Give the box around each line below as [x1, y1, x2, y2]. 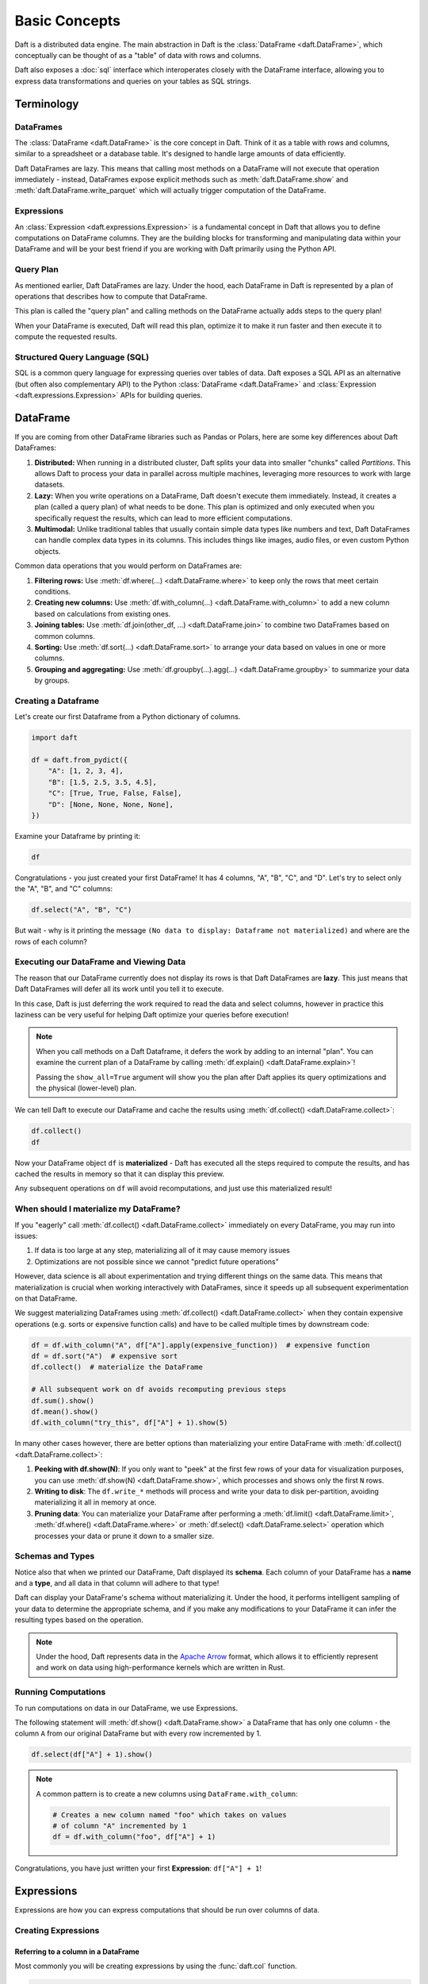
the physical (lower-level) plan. [36, 1083, 137, 1093]
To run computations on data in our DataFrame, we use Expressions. [14, 1703, 238, 1713]
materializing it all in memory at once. [34, 1498, 157, 1507]
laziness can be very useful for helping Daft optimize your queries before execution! [14, 1009, 289, 1019]
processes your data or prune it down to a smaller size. [34, 1531, 214, 1540]
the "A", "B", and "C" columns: [14, 884, 113, 894]
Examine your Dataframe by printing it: [14, 831, 141, 840]
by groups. [34, 675, 71, 686]
